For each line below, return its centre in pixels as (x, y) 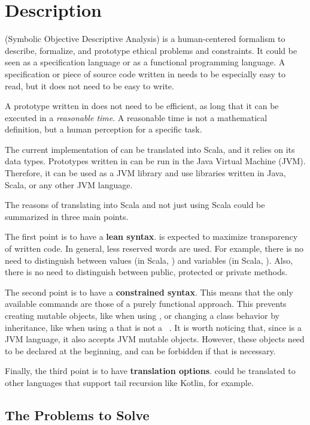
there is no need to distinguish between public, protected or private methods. (146, 272)
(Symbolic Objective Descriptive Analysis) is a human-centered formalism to (145, 39)
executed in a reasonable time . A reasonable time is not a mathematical (136, 117)
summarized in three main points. (67, 216)
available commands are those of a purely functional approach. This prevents (146, 304)
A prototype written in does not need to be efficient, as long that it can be (142, 106)
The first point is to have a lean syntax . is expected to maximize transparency (151, 236)
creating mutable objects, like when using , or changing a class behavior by (142, 315)
